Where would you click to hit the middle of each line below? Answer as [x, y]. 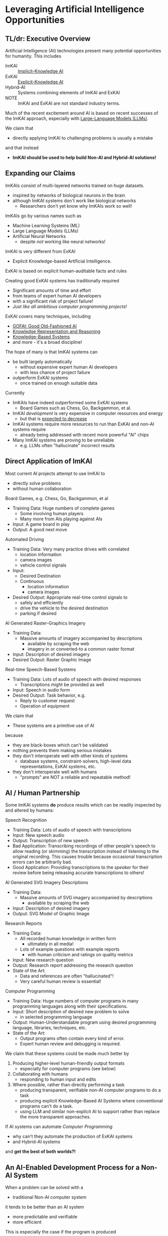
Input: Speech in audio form [41, 690]
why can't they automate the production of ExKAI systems [72, 1136]
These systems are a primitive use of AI [53, 725]
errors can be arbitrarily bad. [42, 862]
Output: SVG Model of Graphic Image [51, 914]
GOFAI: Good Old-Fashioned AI [44, 326]
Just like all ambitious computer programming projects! [69, 306]
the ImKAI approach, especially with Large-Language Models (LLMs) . [77, 118]
